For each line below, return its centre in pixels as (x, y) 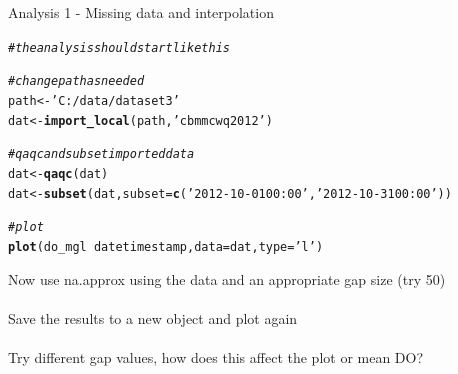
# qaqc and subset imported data (101, 154)
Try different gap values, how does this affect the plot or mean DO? (216, 356)
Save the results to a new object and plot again (153, 317)
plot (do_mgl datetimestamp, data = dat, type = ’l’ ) (166, 246)
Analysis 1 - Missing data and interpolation (141, 12)
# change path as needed (76, 81)
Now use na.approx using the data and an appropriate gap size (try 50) (227, 278)
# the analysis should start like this (119, 47)
